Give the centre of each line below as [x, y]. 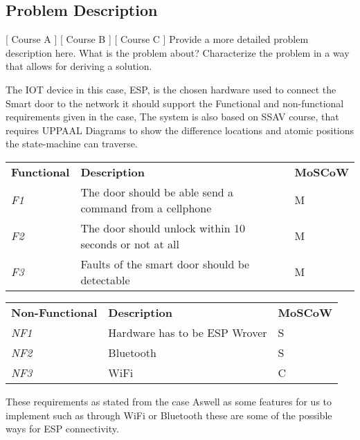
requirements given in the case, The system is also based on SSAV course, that [172, 117]
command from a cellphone [146, 208]
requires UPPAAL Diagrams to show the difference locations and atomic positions [180, 130]
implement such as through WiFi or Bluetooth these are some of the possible [169, 415]
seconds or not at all [130, 244]
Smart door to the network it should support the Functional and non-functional [175, 103]
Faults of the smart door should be [165, 264]
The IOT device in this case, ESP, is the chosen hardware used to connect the [171, 89]
